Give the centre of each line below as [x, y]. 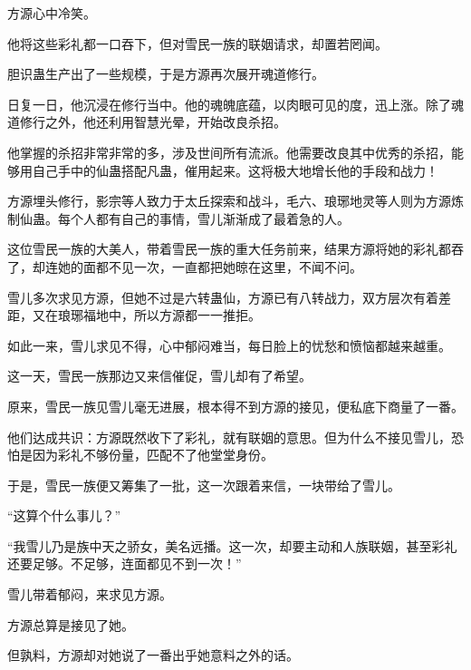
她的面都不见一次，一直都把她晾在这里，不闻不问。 [210, 266]
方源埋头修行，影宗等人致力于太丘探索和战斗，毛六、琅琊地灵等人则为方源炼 [235, 201]
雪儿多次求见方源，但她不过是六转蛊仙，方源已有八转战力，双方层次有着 [223, 297]
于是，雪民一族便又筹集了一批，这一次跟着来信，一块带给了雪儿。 [204, 485]
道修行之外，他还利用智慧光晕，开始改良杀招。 [147, 122]
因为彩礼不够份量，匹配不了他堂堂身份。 [153, 455]
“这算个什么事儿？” [64, 515]
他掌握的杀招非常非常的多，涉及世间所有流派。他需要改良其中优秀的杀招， [229, 152]
